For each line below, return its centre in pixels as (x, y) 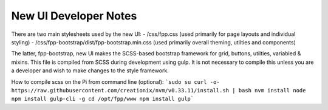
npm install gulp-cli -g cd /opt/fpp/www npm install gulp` (103, 99)
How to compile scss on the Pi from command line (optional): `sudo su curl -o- (115, 81)
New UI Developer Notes (74, 16)
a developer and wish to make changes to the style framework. (90, 70)
